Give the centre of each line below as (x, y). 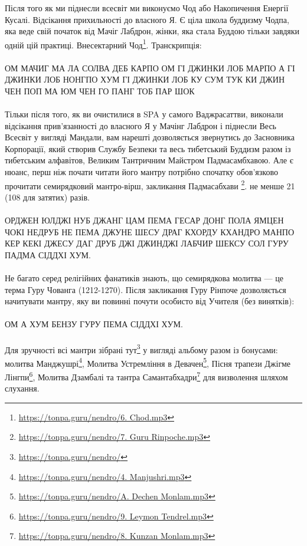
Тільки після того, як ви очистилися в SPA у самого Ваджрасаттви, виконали (144, 114)
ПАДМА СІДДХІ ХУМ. (48, 254)
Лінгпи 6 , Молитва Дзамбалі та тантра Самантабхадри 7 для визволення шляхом (146, 376)
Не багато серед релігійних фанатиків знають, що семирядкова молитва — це (144, 277)
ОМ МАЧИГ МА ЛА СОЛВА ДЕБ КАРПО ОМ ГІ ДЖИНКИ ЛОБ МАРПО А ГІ (150, 68)
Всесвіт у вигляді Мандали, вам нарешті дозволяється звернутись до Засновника (150, 137)
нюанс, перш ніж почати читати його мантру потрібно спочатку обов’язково (141, 171)
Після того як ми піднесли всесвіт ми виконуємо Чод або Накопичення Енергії (147, 8)
